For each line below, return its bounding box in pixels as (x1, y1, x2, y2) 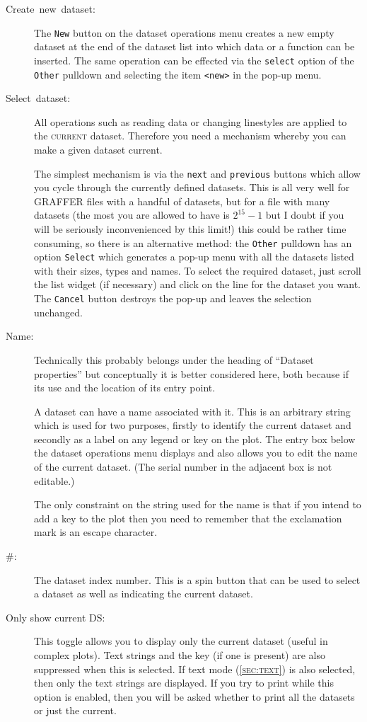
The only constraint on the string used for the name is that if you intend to (34, 497, 361, 512)
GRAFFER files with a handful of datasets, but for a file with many (34, 193, 330, 208)
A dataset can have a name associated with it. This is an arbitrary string (34, 403, 351, 418)
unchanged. (34, 304, 83, 319)
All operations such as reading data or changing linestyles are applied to (34, 114, 347, 129)
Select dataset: (6, 91, 71, 105)
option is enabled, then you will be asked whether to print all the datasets (34, 689, 355, 704)
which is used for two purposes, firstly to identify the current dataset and (34, 418, 351, 432)
